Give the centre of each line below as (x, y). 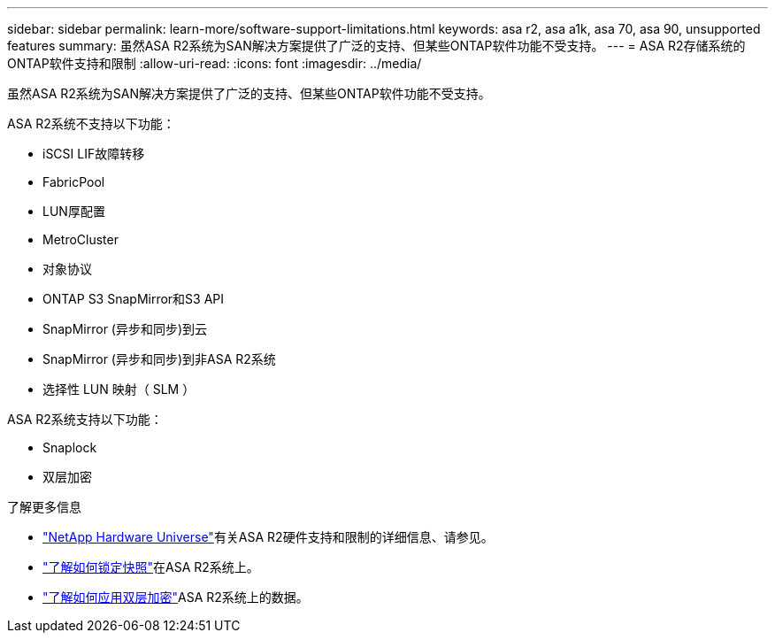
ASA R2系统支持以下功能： (85, 419)
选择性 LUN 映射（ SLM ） (119, 389)
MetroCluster (81, 239)
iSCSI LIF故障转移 (94, 154)
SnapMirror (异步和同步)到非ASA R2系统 (159, 359)
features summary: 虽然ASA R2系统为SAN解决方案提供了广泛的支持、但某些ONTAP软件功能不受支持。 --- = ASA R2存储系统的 (376, 46)
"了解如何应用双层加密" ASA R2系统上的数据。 (176, 597)
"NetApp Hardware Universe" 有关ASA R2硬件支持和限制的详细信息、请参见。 (268, 537)
